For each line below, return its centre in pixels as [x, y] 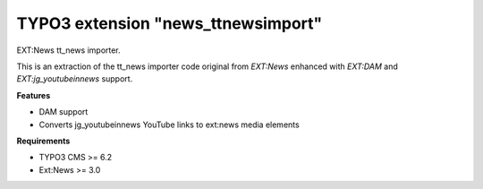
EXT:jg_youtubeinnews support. [75, 79]
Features [34, 95]
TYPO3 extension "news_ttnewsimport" [169, 23]
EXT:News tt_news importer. [68, 50]
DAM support [64, 112]
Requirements [43, 141]
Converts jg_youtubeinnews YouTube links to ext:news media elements [169, 125]
